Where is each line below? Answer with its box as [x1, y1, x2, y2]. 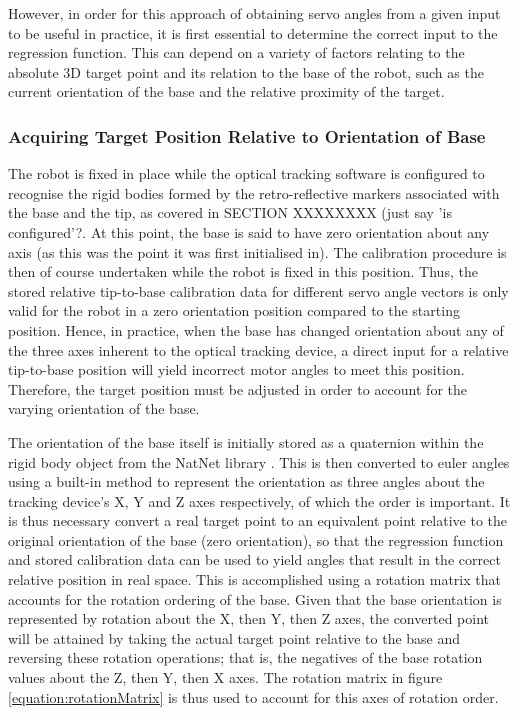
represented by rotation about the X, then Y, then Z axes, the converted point [8, 608, 489, 629]
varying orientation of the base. [8, 398, 200, 419]
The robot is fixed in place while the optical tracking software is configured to [8, 163, 485, 184]
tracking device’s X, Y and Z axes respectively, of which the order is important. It [8, 490, 511, 511]
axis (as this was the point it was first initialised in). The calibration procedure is [8, 241, 507, 262]
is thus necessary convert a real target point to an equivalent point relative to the [8, 510, 508, 531]
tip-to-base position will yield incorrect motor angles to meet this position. [8, 359, 465, 380]
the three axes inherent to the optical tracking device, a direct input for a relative [8, 339, 509, 360]
